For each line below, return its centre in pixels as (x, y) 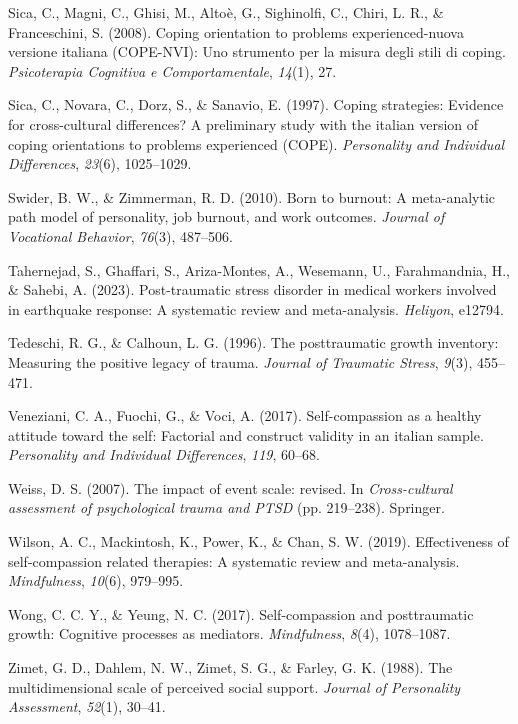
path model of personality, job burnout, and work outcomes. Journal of (226, 216)
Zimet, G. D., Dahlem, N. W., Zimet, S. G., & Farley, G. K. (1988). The (230, 667)
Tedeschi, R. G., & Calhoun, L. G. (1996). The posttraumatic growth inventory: (253, 342)
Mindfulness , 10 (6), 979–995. (96, 580)
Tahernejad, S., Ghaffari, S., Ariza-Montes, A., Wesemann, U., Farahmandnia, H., (259, 269)
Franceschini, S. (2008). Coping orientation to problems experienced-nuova (236, 31)
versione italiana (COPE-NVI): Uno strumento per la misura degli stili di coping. (257, 51)
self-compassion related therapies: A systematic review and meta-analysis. (234, 560)
